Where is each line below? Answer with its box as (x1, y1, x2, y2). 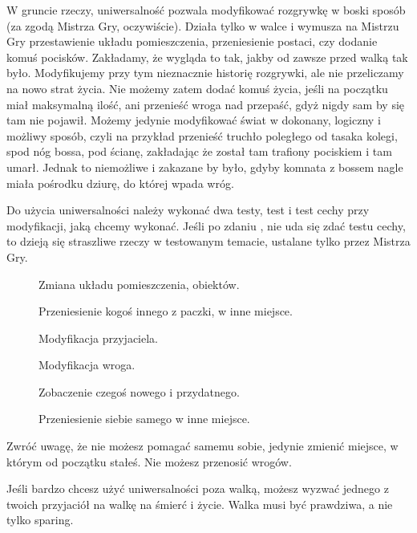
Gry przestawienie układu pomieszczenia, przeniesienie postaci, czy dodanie (6, 33, 378, 50)
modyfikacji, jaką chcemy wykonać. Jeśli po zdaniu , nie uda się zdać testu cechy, (6, 217, 406, 234)
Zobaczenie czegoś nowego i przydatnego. (38, 383, 240, 400)
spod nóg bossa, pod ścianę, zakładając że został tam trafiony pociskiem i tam (6, 143, 392, 160)
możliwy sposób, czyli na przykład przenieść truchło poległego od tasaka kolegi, (6, 127, 398, 144)
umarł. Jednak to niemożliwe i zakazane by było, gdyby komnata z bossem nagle (6, 158, 403, 175)
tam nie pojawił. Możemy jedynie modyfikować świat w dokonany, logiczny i (6, 112, 381, 128)
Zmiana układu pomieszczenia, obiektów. (38, 275, 240, 292)
